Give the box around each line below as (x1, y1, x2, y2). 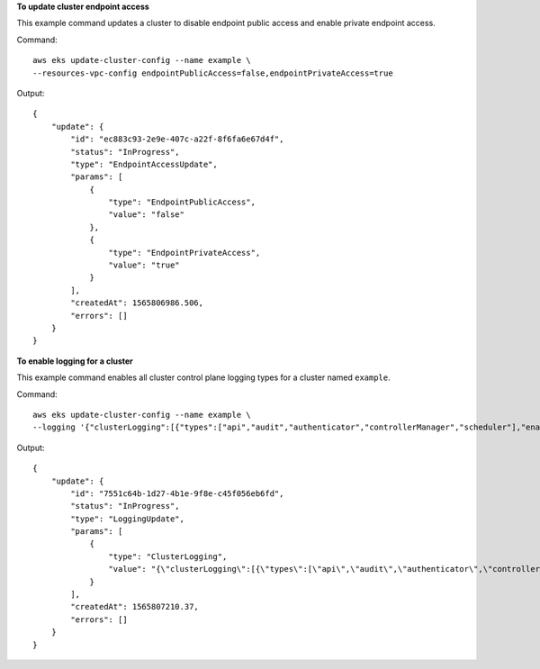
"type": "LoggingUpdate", (70, 513, 184, 524)
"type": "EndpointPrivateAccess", (108, 248, 261, 258)
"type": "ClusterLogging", (108, 551, 228, 562)
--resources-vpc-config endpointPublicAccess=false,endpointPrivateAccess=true (32, 68, 393, 78)
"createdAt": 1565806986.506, (70, 298, 204, 308)
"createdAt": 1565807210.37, (70, 601, 200, 612)
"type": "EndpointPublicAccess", (108, 197, 256, 207)
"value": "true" (108, 260, 180, 270)
